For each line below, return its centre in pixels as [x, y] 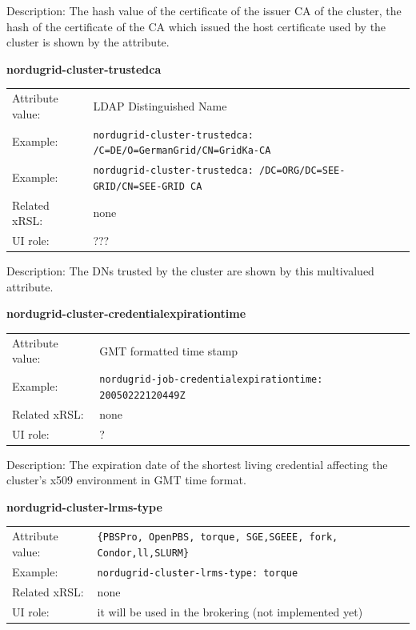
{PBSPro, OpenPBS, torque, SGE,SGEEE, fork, [218, 538]
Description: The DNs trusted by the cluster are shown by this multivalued [190, 271]
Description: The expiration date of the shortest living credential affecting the [197, 464]
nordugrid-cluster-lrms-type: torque [198, 573]
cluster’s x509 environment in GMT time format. [126, 480]
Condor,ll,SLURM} [143, 553]
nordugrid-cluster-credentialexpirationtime [126, 313]
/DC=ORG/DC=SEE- [302, 171]
